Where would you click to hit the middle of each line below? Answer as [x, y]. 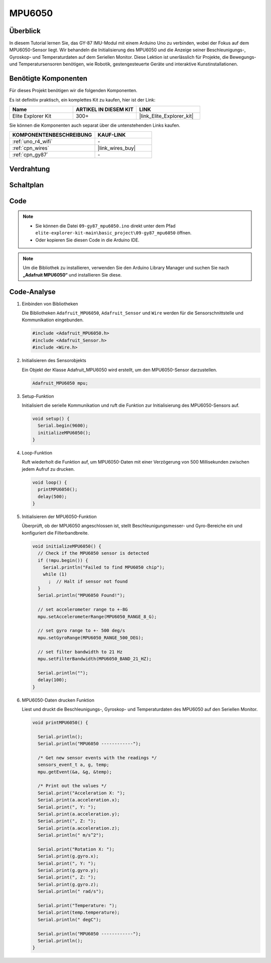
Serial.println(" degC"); [70, 920]
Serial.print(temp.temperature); [79, 912]
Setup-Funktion [38, 396]
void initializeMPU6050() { [67, 546]
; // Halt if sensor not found [88, 581]
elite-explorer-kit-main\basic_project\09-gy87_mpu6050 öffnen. [113, 233]
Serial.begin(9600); [63, 426]
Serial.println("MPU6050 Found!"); [82, 595]
